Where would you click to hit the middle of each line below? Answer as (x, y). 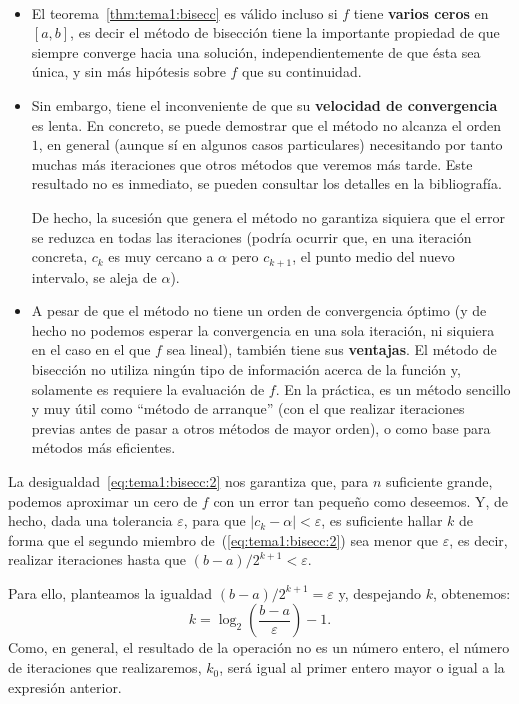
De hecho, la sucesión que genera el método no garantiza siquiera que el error (268, 216)
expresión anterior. (65, 686)
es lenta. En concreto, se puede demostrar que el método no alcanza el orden (266, 124)
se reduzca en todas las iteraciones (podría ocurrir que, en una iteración (251, 236)
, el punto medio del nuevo (373, 256)
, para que (214, 520)
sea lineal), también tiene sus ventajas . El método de (331, 349)
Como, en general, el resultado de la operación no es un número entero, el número (259, 647)
